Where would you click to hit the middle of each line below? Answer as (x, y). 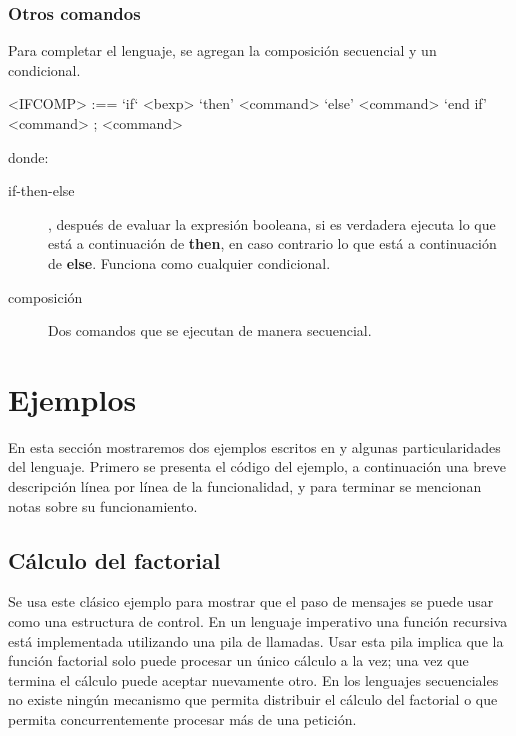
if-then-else (41, 190)
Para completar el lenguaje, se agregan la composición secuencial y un (222, 50)
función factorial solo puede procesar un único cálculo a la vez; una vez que (238, 660)
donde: (28, 156)
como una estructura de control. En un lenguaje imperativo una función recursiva (258, 621)
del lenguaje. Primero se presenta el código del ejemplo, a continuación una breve (257, 466)
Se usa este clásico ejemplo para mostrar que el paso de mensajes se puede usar (251, 601)
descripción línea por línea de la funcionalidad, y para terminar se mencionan (245, 486)
